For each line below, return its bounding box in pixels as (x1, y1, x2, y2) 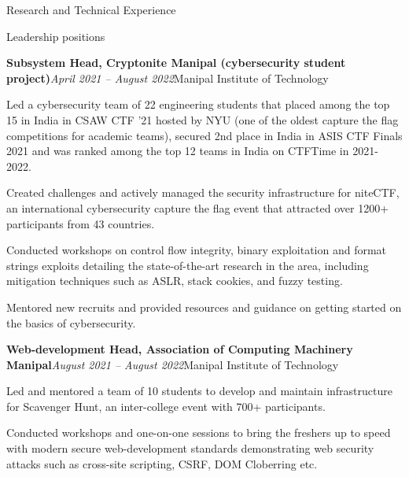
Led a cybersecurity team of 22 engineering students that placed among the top (6, 96, 390, 113)
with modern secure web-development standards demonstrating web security (6, 440, 374, 457)
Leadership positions (6, 28, 105, 44)
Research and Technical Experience (6, 2, 176, 17)
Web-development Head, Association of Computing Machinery (6, 341, 353, 357)
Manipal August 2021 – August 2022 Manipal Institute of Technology (6, 356, 339, 372)
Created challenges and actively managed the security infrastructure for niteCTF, (6, 184, 400, 201)
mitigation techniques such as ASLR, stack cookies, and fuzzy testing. (6, 272, 343, 289)
